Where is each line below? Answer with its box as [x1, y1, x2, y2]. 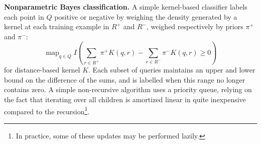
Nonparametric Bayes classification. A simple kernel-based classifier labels [4, 2, 247, 12]
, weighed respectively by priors [146, 21, 243, 32]
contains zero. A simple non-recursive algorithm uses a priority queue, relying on [4, 84, 252, 95]
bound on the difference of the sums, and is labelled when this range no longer [4, 74, 245, 85]
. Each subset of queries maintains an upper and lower [88, 64, 255, 75]
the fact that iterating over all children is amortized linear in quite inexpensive [4, 94, 246, 104]
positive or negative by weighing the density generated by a [54, 11, 237, 22]
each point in [4, 11, 44, 22]
